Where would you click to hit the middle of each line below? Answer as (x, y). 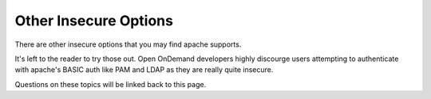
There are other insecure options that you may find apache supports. (128, 44)
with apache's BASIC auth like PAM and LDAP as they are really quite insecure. (144, 70)
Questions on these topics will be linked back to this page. (111, 84)
